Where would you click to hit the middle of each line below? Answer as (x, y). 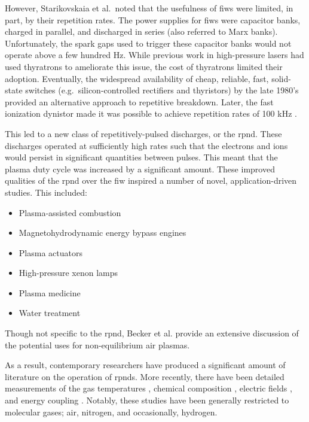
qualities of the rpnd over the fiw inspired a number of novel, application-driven (151, 180)
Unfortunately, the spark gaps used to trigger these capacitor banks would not (148, 43)
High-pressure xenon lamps (68, 273)
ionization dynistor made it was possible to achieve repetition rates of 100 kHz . (151, 113)
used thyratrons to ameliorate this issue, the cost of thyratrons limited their (144, 66)
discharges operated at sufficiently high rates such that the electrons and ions (146, 145)
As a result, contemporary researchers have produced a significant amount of (145, 365)
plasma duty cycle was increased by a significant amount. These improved (140, 169)
